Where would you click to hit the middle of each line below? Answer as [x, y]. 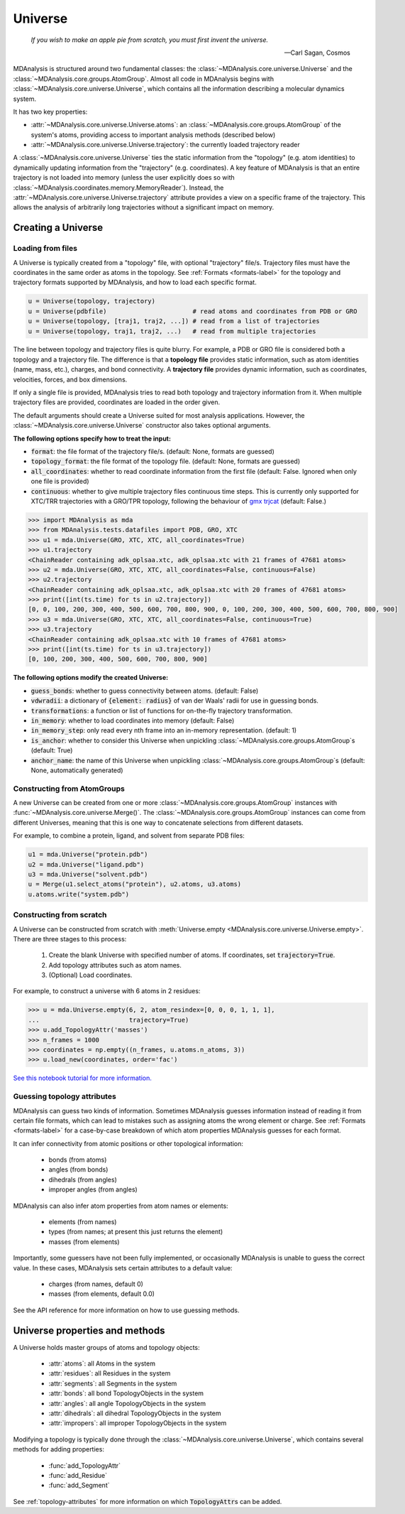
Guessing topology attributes [65, 1096]
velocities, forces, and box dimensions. [70, 379]
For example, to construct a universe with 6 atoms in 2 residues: [107, 991]
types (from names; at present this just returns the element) [136, 1232]
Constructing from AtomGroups [69, 789]
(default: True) [52, 750]
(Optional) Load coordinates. [90, 975]
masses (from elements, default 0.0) [102, 1294]
